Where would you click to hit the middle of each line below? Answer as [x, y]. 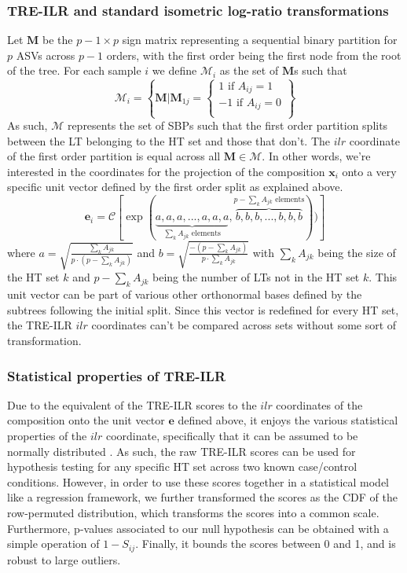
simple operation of [53, 544]
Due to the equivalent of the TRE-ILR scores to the [132, 404]
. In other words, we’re [316, 156]
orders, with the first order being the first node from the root [254, 55]
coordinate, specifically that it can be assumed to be [232, 435]
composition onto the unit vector [86, 420]
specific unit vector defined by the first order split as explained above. [175, 187]
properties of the [47, 435]
